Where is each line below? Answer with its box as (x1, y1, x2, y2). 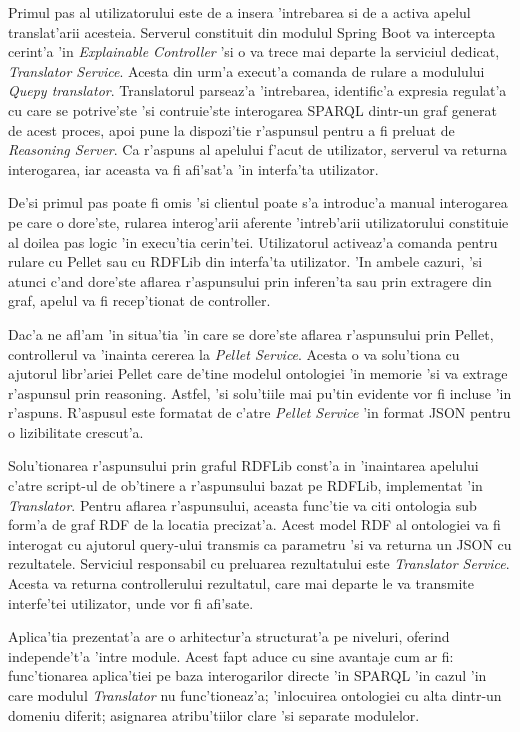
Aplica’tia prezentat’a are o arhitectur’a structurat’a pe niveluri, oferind (8, 626, 450, 647)
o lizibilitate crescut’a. (8, 421, 144, 442)
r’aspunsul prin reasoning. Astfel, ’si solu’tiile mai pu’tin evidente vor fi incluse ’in (8, 382, 512, 403)
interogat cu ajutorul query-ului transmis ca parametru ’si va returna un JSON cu (8, 533, 512, 554)
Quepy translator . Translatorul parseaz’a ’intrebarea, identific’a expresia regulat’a (8, 80, 507, 101)
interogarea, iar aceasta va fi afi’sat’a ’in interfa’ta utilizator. (8, 158, 379, 179)
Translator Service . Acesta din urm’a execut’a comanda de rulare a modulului (8, 60, 485, 81)
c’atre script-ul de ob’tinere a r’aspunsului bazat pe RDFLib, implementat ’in (8, 475, 483, 496)
